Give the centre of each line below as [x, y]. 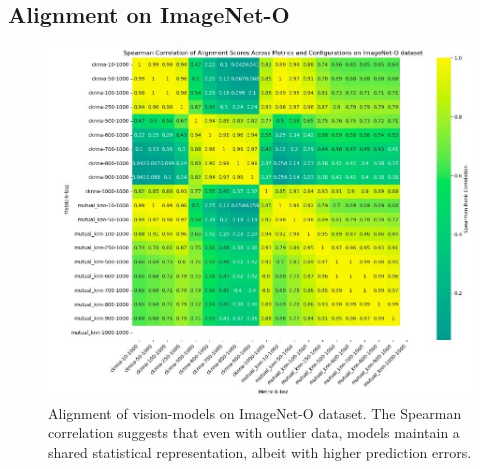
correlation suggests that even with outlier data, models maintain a [254, 432]
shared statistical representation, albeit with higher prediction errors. [260, 451]
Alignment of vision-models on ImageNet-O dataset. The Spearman [255, 412]
